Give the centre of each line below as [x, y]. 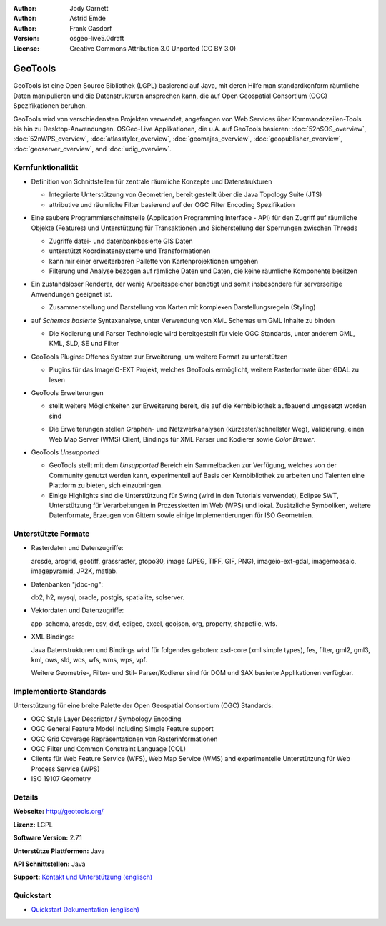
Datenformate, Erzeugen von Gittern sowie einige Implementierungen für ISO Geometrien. [181, 515]
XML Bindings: [53, 637]
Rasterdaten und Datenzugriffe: [77, 548]
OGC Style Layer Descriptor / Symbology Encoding [106, 719]
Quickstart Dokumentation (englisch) [85, 910]
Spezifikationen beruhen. [50, 106]
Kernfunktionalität [46, 167]
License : [26, 48]
